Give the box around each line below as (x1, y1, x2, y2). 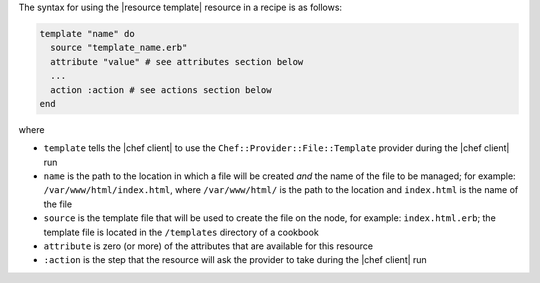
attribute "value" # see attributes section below (50, 56, 304, 67)
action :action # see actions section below (50, 84, 272, 95)
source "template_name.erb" (50, 42, 188, 54)
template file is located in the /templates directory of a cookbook (43, 226, 319, 238)
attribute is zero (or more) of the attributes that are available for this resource (43, 240, 374, 252)
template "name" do (39, 28, 135, 39)
